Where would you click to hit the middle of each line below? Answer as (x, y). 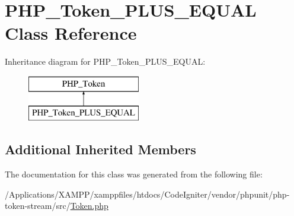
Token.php (89, 206)
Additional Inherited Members (100, 149)
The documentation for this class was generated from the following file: (134, 174)
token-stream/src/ (38, 206)
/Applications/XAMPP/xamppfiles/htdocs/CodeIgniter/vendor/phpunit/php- (147, 194)
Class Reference (71, 33)
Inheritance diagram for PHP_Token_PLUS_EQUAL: (105, 61)
